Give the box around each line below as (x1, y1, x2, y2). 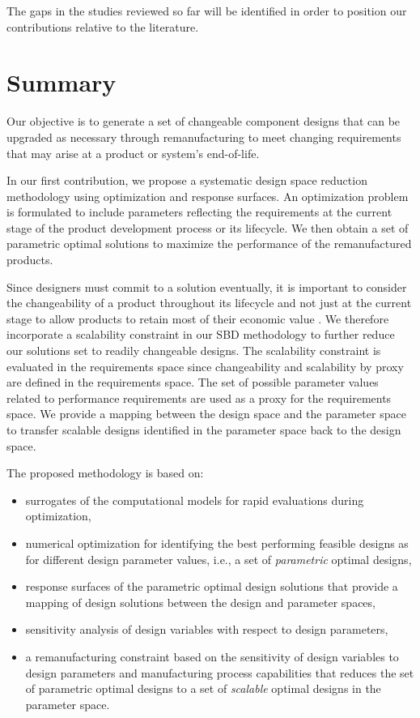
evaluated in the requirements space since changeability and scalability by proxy (6, 357, 404, 374)
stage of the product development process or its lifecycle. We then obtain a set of (6, 219, 409, 236)
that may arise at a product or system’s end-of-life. (6, 144, 260, 161)
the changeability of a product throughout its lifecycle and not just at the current (6, 294, 412, 311)
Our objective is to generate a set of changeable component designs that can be (6, 113, 401, 130)
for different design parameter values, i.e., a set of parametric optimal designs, (25, 550, 412, 567)
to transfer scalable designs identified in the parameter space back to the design (6, 421, 401, 438)
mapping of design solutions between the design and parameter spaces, (25, 593, 375, 610)
